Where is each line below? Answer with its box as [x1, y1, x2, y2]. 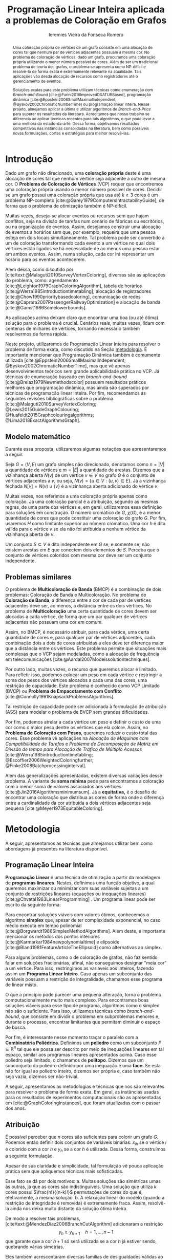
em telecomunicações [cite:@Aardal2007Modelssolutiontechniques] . [5, 656, 151, 662]
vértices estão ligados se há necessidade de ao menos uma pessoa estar [5, 246, 160, 252]
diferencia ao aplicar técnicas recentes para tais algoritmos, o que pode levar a [12, 116, 155, 121]
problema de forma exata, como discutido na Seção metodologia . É [5, 346, 147, 353]
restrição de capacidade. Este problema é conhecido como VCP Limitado [5, 682, 160, 689]
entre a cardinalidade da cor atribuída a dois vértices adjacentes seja [5, 800, 151, 806]
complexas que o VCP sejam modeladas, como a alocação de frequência [5, 651, 160, 657]
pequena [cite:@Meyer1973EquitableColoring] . [5, 805, 104, 811]
